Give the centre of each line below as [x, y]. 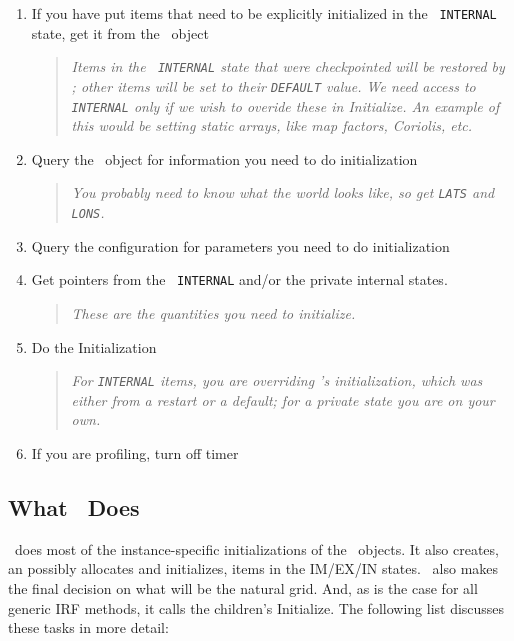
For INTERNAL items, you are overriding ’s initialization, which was [277, 380]
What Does [74, 506]
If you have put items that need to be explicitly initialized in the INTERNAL [264, 13]
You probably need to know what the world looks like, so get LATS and [283, 192]
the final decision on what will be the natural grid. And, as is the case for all [243, 587]
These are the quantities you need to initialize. [213, 312]
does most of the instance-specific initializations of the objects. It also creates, [256, 548]
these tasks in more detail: [88, 627]
